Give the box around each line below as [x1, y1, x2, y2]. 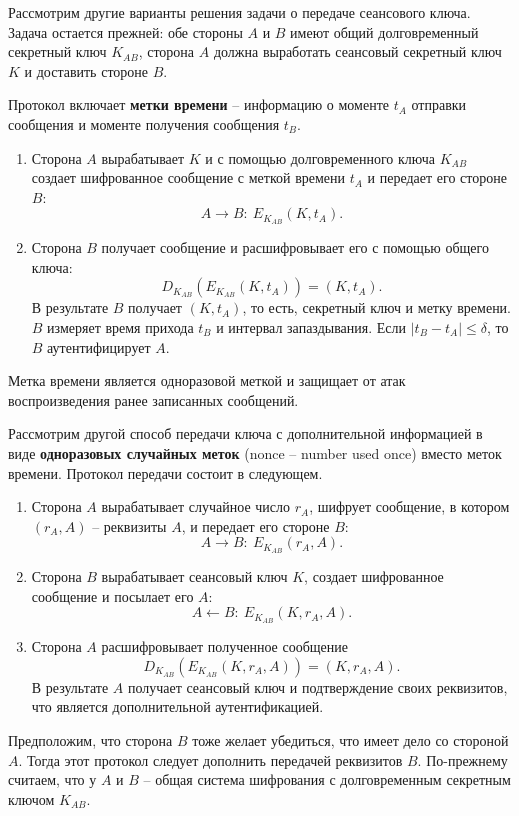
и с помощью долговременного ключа [205, 147, 435, 168]
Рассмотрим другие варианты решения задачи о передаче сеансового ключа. [8, 2, 471, 22]
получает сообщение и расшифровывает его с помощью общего [101, 237, 489, 258]
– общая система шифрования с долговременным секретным [143, 769, 511, 790]
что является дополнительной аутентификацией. [31, 696, 324, 717]
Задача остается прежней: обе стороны [8, 21, 243, 42]
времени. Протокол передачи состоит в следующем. [8, 462, 323, 483]
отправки [411, 94, 467, 115]
